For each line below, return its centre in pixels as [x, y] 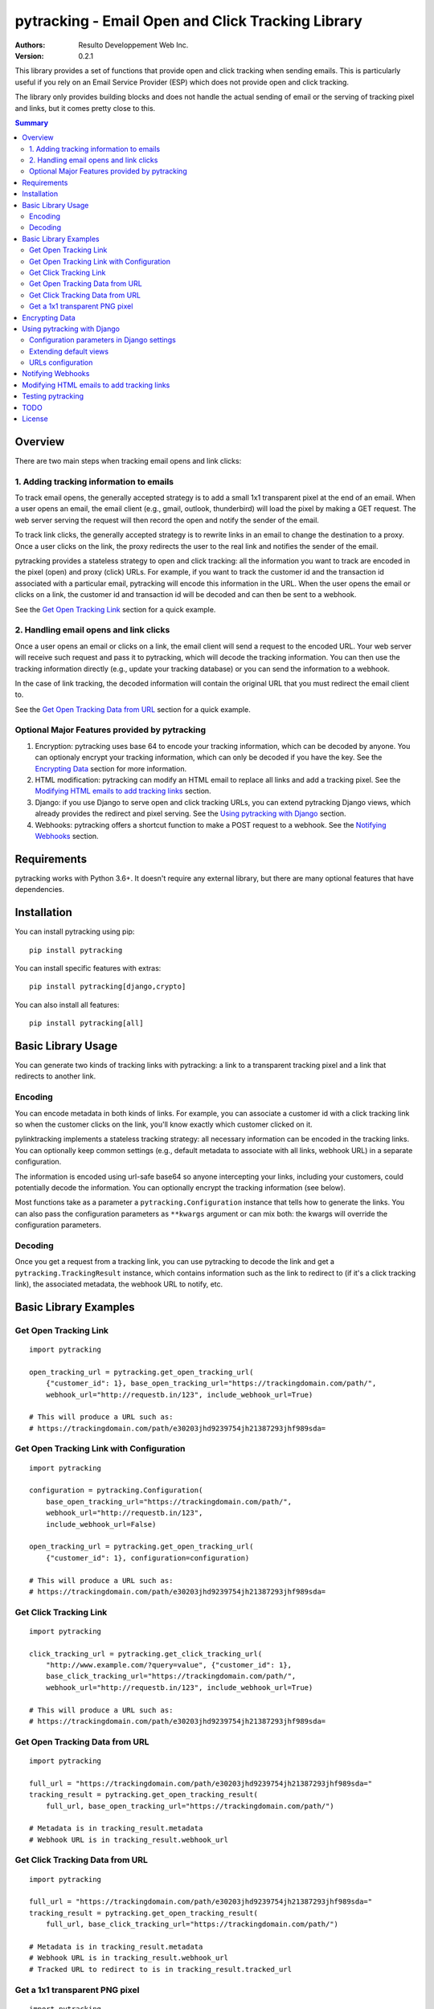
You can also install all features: [67, 1004]
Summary [31, 123]
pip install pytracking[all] [86, 1023]
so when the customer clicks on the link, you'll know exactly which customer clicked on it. [164, 1124]
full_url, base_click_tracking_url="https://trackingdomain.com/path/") [192, 1924]
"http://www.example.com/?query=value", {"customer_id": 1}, [169, 1665]
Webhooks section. [67, 836]
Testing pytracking [53, 396]
